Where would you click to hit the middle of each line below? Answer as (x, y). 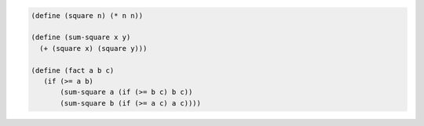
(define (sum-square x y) (81, 38)
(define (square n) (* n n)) (87, 15)
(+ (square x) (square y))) (93, 48)
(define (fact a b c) (73, 70)
